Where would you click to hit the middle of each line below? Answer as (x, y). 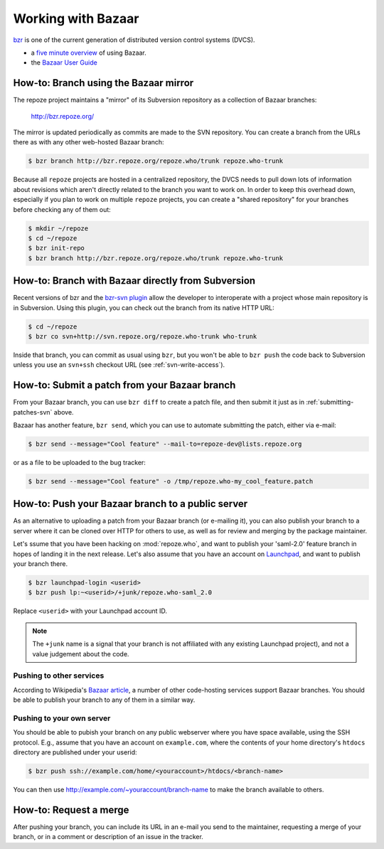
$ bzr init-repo (57, 248)
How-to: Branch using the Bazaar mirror (103, 83)
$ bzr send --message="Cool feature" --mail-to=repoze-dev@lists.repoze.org (165, 444)
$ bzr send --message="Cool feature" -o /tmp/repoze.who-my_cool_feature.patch (171, 481)
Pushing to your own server (62, 718)
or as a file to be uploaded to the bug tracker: (79, 463)
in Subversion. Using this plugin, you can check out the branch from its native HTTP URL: (144, 308)
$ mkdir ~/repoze (58, 228)
